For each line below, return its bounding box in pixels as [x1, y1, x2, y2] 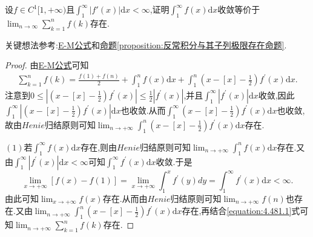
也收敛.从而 [120, 103, 166, 116]
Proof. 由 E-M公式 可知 [5, 59, 89, 71]
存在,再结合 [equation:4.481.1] [182, 204, 292, 217]
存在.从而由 [102, 192, 148, 204]
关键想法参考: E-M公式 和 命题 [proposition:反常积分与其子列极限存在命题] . [5, 38, 287, 51]
